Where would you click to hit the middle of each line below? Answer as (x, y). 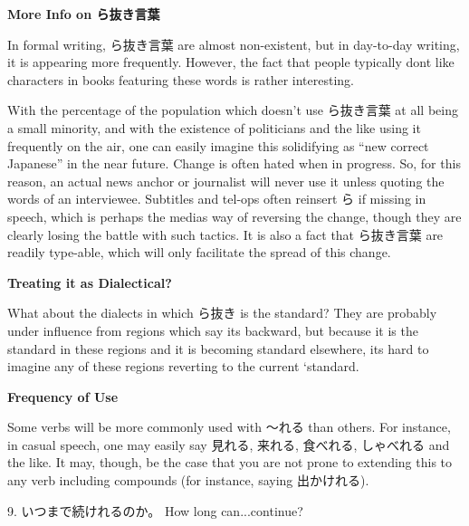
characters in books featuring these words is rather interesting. (181, 79)
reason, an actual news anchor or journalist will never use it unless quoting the (226, 181)
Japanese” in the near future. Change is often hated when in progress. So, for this (234, 163)
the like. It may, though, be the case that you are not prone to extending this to (230, 462)
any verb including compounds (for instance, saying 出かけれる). (188, 480)
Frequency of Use (63, 396)
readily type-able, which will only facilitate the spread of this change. (199, 252)
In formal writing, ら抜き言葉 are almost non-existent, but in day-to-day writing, (234, 44)
